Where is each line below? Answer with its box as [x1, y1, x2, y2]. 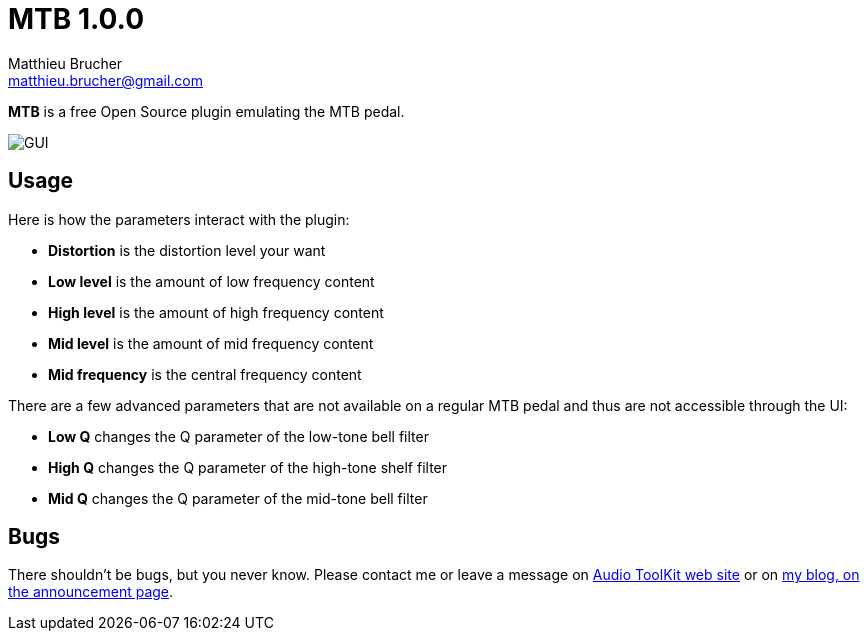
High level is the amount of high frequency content [48, 303, 384, 321]
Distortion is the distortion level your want [48, 241, 326, 259]
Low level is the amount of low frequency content [48, 272, 375, 290]
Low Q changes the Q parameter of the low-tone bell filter [48, 427, 429, 445]
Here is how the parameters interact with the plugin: [8, 210, 350, 228]
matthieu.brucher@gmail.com [8, 71, 203, 89]
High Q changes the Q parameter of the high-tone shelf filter [48, 458, 448, 476]
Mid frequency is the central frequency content [48, 365, 362, 383]
